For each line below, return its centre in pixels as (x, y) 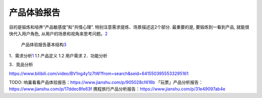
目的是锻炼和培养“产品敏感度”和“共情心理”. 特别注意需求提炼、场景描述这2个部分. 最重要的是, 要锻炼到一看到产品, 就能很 (129, 27)
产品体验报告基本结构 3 (44, 45)
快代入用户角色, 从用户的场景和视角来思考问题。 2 (58, 33)
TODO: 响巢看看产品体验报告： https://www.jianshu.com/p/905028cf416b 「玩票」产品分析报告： (106, 82)
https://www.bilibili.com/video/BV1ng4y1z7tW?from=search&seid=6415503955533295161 (99, 73)
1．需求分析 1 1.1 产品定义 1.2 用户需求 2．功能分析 (58, 56)
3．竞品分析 (21, 65)
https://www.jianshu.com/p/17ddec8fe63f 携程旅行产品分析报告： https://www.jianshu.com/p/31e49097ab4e (117, 89)
